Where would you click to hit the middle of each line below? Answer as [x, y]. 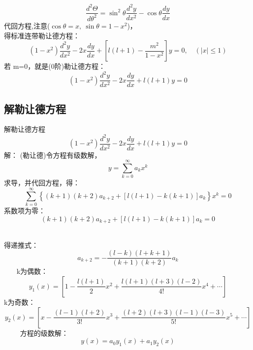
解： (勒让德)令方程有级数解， [53, 155]
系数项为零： [25, 211]
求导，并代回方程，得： [42, 183]
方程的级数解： [44, 333]
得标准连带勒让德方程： [42, 35]
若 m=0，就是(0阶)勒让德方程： [55, 66]
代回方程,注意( [27, 25]
